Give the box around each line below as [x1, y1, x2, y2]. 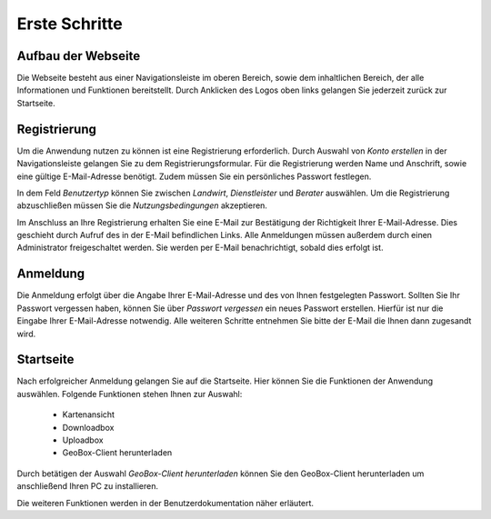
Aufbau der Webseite [16, 48, 141, 64]
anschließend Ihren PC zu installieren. [16, 481, 159, 492]
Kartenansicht [62, 409, 115, 420]
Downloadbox [62, 422, 115, 433]
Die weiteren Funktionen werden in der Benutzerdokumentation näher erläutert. [16, 497, 314, 508]
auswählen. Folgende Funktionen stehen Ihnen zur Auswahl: [16, 388, 243, 399]
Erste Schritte [16, 14, 123, 34]
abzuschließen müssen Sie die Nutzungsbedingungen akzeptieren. [16, 200, 268, 211]
